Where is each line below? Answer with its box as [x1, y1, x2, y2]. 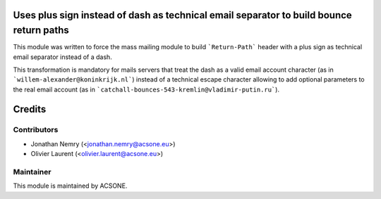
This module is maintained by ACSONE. [13, 181, 128, 190]
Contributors [13, 125, 59, 135]
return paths [13, 25, 70, 37]
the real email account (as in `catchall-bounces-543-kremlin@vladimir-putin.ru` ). [13, 85, 280, 94]
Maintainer [13, 167, 52, 176]
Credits [13, 103, 47, 115]
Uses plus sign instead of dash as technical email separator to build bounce [13, 9, 352, 21]
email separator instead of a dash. [13, 53, 112, 61]
